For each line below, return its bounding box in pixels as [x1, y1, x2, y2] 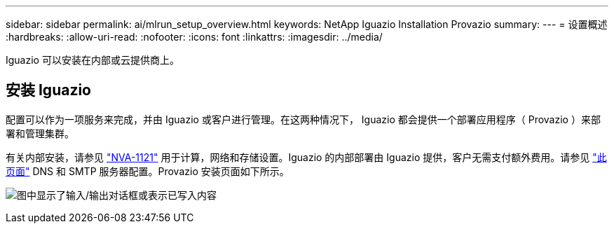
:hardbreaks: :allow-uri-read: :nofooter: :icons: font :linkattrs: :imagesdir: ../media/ [6, 31, 383, 43]
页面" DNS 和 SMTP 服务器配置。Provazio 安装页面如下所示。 [6, 165, 289, 177]
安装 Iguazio [6, 81, 92, 99]
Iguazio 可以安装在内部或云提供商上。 [6, 54, 179, 66]
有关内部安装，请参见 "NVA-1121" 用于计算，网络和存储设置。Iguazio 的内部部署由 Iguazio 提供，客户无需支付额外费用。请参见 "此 [6, 151, 607, 163]
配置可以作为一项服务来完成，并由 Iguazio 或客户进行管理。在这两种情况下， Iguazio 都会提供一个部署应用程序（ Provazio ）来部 [6, 113, 601, 125]
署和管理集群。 [6, 127, 74, 139]
